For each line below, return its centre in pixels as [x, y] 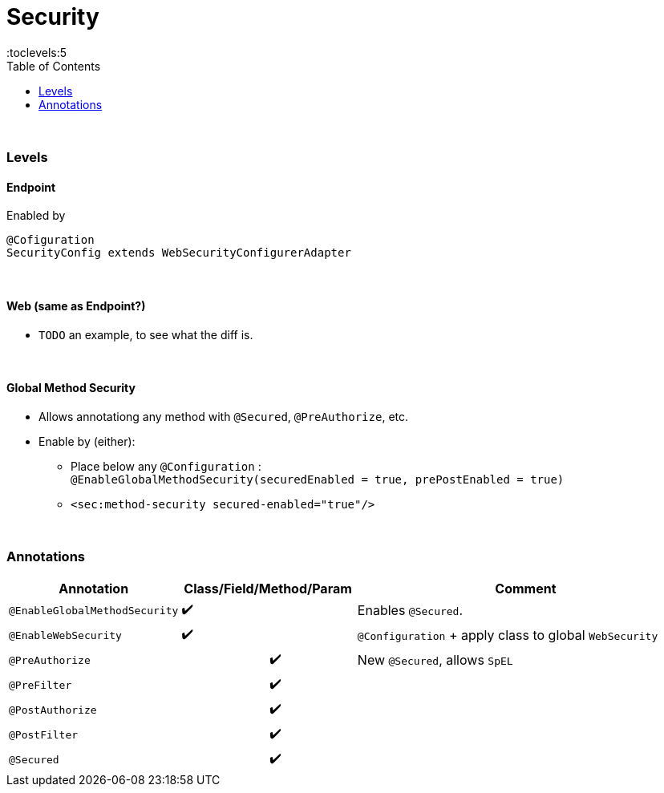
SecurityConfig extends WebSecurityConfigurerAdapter [179, 253]
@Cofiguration [51, 240]
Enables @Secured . [410, 611]
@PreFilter [40, 685]
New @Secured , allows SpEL [435, 660]
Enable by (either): [87, 441]
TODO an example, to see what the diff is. [146, 334]
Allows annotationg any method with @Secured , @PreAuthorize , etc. [224, 416]
